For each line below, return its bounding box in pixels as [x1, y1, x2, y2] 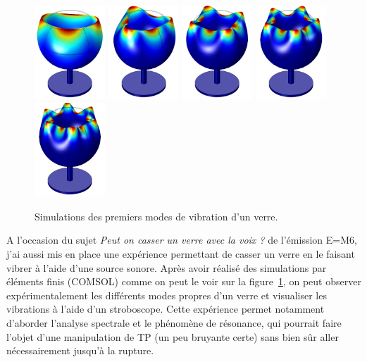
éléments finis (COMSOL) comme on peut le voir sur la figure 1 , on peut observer [6, 274, 361, 289]
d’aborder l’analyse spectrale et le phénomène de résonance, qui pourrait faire [6, 316, 342, 330]
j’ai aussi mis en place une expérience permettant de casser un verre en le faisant [6, 246, 355, 261]
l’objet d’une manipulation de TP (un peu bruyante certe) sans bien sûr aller [6, 329, 339, 344]
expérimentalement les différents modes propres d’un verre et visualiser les [6, 287, 327, 302]
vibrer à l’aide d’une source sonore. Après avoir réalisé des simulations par [6, 260, 327, 275]
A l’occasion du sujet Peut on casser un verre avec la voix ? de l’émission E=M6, [6, 232, 357, 247]
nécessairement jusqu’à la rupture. [6, 343, 154, 358]
